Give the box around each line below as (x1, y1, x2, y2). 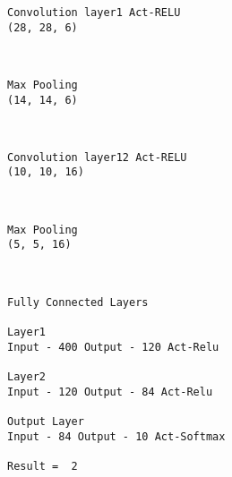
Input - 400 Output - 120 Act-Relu (7, 340, 219, 353)
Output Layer (7, 414, 84, 428)
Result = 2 (7, 459, 78, 473)
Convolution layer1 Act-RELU (7, 6, 181, 19)
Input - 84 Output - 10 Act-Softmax (7, 430, 226, 443)
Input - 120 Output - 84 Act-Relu (7, 385, 213, 398)
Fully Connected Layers (7, 295, 149, 309)
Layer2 (7, 370, 46, 383)
